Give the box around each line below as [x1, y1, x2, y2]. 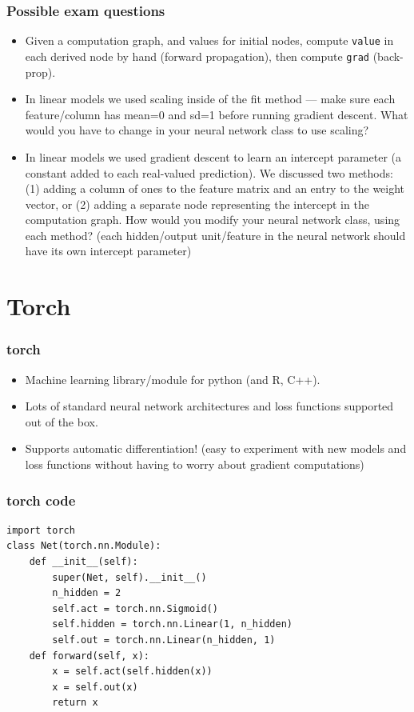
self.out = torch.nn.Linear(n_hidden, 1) [52, 634, 276, 646]
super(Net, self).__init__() [52, 571, 207, 583]
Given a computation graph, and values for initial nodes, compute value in [25, 32, 394, 49]
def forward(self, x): [29, 650, 149, 662]
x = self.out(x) [52, 681, 138, 693]
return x [52, 697, 98, 709]
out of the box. [25, 413, 98, 430]
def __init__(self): [29, 556, 138, 568]
